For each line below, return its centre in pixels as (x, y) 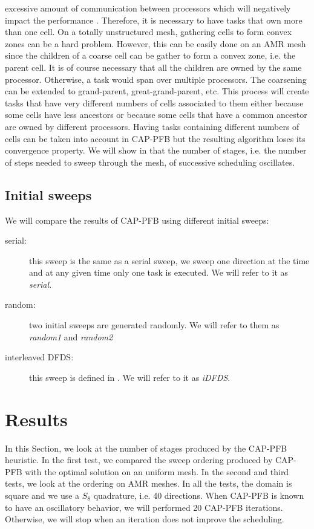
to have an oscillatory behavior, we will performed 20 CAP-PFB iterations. (144, 507)
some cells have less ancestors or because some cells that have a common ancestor (156, 115)
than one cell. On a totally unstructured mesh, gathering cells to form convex (149, 32)
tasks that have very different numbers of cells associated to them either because (154, 102)
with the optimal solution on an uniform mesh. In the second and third (157, 471)
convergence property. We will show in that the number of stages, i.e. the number (156, 150)
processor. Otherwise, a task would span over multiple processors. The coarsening (156, 79)
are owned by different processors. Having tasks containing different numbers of (152, 126)
